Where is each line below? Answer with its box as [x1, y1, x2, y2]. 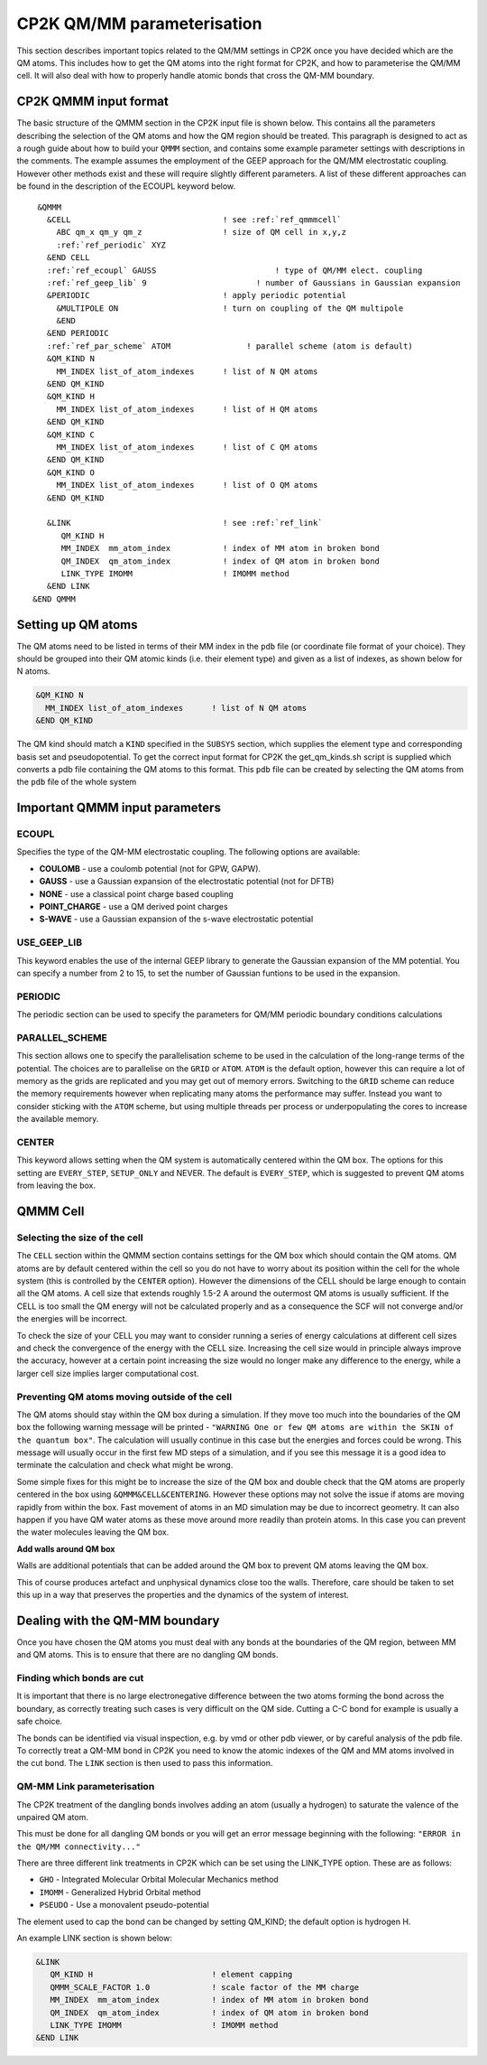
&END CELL [46, 253, 90, 263]
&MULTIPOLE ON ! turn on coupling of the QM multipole [56, 303, 404, 313]
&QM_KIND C [46, 429, 95, 440]
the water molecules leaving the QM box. [16, 1527, 170, 1537]
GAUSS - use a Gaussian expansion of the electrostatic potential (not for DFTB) [39, 876, 335, 887]
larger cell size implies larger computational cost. [16, 1368, 199, 1378]
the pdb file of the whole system [16, 777, 137, 788]
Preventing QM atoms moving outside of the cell [16, 1390, 233, 1403]
